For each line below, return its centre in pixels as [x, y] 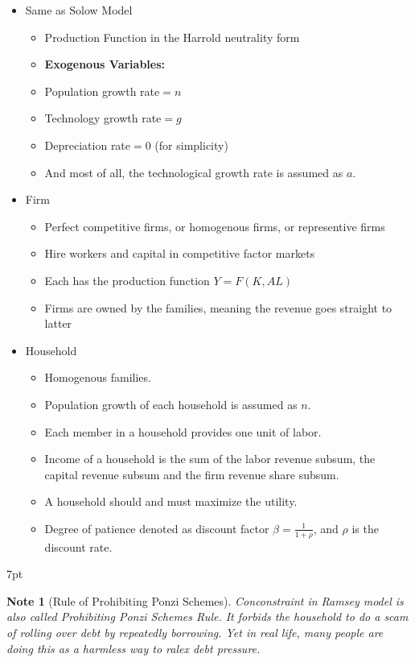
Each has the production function [127, 280]
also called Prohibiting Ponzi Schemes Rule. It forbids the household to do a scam [207, 616]
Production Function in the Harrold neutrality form [172, 37]
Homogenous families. [98, 377]
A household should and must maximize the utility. [171, 501]
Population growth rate [102, 91]
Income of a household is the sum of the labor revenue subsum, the [210, 459]
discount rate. [78, 546]
